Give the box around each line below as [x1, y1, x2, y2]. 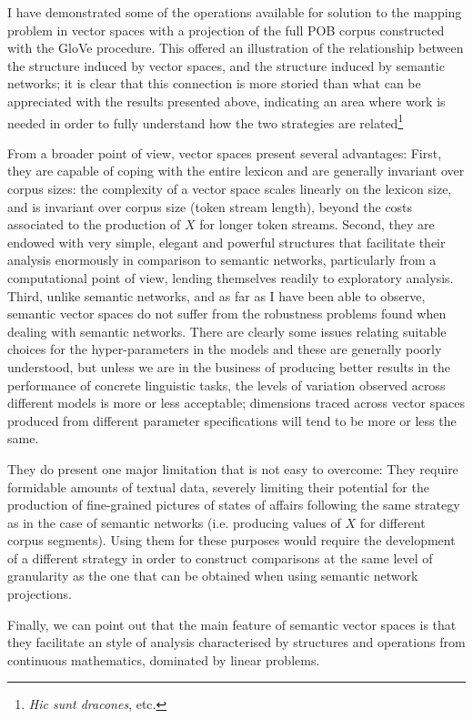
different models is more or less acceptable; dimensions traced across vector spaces [7, 393, 465, 412]
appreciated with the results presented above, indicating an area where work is [7, 91, 446, 110]
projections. [7, 584, 72, 603]
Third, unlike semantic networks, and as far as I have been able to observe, [7, 286, 426, 305]
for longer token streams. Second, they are [199, 215, 435, 234]
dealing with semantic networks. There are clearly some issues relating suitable [7, 321, 447, 340]
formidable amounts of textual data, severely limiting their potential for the [7, 477, 429, 496]
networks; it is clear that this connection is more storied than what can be [7, 74, 421, 93]
